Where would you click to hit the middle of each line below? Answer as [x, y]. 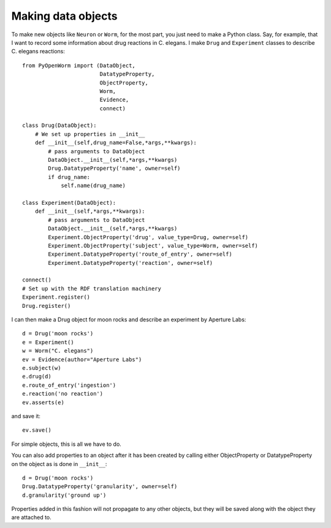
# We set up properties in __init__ [90, 134]
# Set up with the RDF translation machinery [92, 289]
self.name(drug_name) [93, 186]
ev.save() [37, 430]
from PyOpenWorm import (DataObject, [79, 65]
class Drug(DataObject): [59, 125]
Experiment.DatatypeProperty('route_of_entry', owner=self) [140, 254]
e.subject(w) [42, 368]
